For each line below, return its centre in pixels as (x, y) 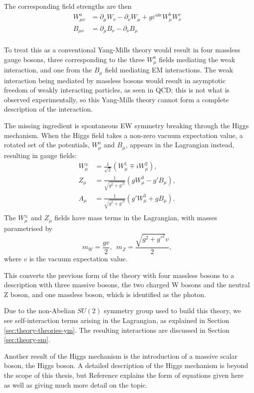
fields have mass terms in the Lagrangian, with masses (136, 218)
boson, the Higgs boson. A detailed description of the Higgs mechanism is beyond (126, 365)
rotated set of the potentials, (47, 145)
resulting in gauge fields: (40, 155)
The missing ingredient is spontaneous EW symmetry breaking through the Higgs (127, 125)
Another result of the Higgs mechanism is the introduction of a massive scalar (121, 356)
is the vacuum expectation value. (78, 259)
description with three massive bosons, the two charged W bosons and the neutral (127, 285)
